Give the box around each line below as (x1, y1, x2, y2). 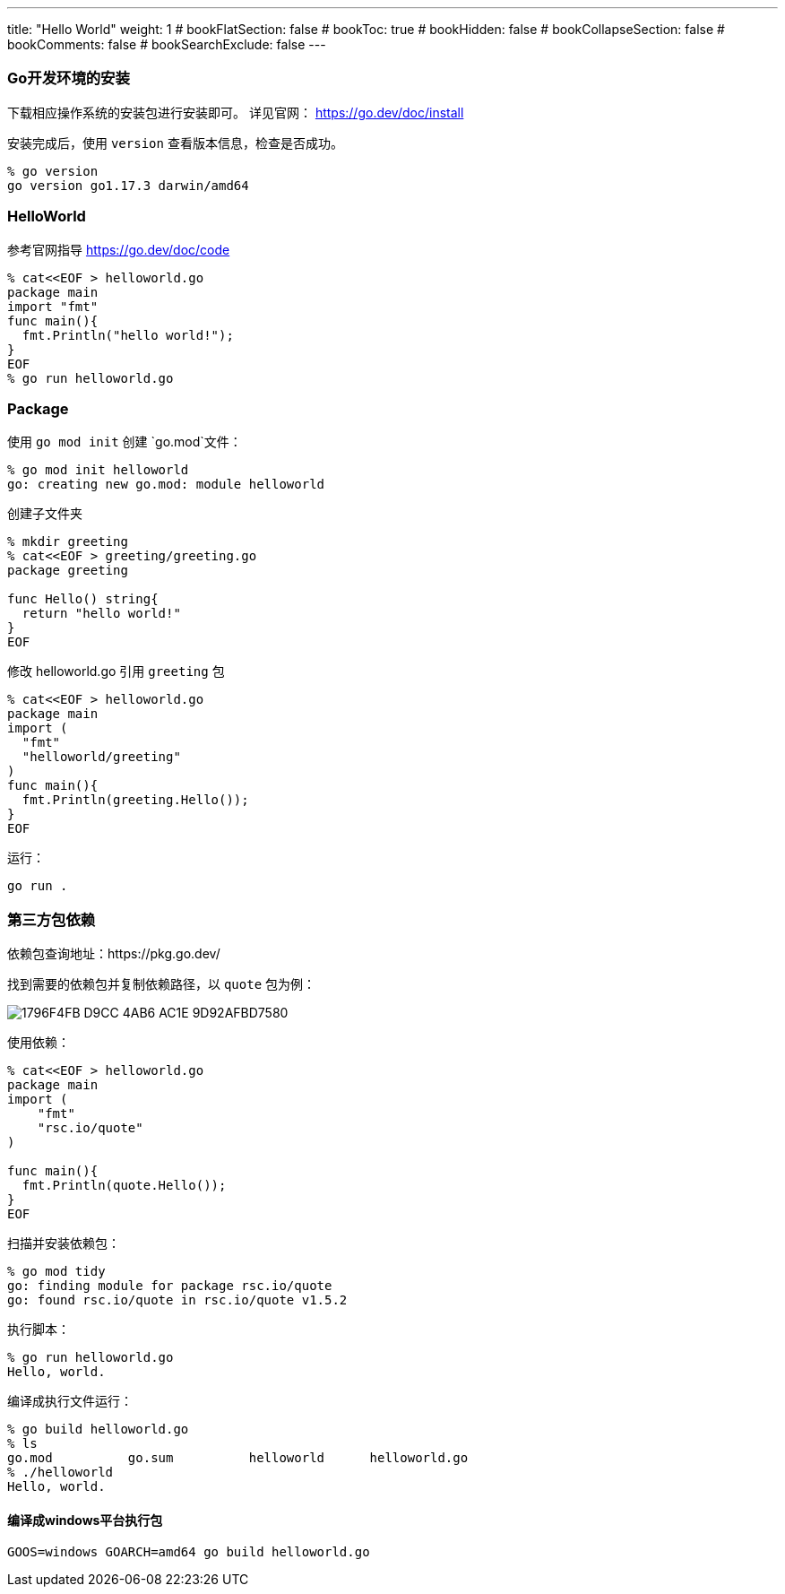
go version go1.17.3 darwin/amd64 (7, 178, 249, 193)
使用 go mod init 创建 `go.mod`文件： (7, 434, 242, 450)
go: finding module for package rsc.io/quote (7, 1278, 332, 1293)
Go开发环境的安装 (7, 69, 130, 88)
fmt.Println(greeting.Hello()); (22, 793, 249, 808)
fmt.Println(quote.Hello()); (22, 1178, 227, 1192)
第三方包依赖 (7, 910, 96, 929)
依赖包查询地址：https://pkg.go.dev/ (7, 946, 220, 961)
